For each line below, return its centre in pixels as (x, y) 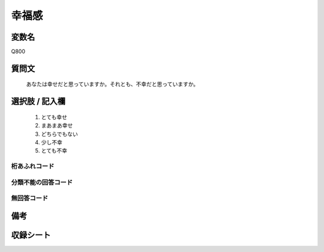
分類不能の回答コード (42, 182)
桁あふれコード (33, 167)
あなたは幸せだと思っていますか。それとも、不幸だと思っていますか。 (112, 84)
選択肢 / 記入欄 (38, 101)
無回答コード (30, 198)
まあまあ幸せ (57, 126)
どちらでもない (59, 134)
